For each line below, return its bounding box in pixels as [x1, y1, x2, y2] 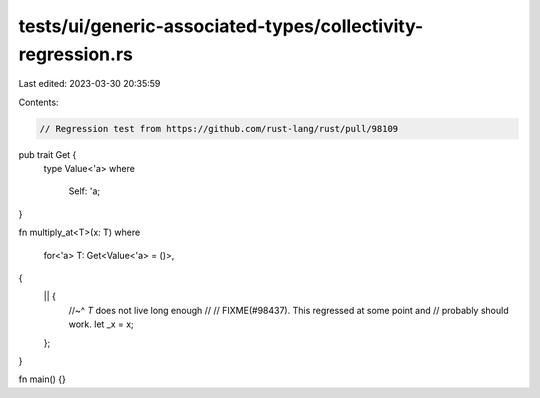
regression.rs [18, 43, 134, 65]
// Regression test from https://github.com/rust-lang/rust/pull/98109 [39, 123, 399, 134]
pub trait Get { [18, 148, 77, 160]
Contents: [18, 96, 59, 108]
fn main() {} [18, 373, 67, 385]
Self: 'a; [68, 185, 100, 197]
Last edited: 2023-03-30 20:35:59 [18, 78, 161, 90]
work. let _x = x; [68, 318, 134, 330]
